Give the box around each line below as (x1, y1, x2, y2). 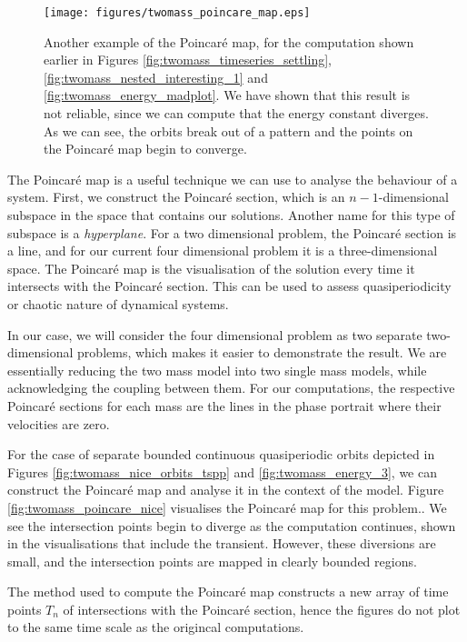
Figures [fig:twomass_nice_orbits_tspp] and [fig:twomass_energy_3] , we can (7, 462, 437, 481)
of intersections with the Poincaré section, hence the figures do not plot (63, 599, 461, 618)
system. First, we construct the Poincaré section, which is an (7, 187, 345, 206)
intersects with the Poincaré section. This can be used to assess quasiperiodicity (7, 276, 452, 296)
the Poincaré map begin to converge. (44, 139, 247, 158)
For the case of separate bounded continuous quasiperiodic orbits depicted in (7, 445, 435, 464)
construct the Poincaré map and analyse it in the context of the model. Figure (7, 480, 444, 499)
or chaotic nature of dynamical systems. (7, 294, 229, 313)
